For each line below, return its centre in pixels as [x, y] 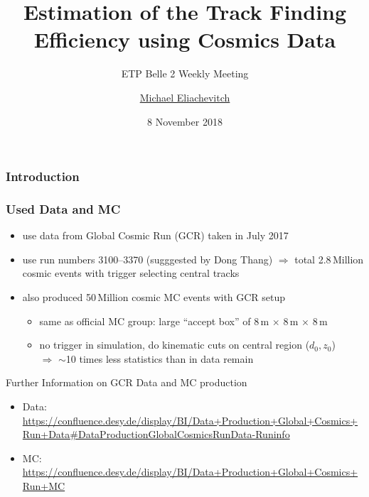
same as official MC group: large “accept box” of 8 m [154, 321]
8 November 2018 [185, 121]
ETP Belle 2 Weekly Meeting [185, 73]
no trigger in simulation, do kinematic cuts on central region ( [175, 345]
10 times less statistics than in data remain [160, 358]
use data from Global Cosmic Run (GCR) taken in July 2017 [155, 235]
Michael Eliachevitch [185, 97]
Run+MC [44, 485]
